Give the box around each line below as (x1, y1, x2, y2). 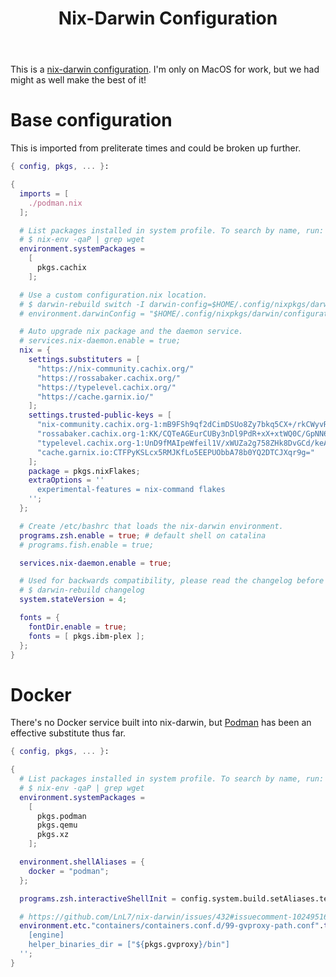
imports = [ (19, 188, 70, 199)
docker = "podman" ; (28, 866, 110, 876)
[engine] (28, 930, 65, 941)
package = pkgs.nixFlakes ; (28, 466, 141, 476)
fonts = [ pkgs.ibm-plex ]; (28, 631, 145, 641)
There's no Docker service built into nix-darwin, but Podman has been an (10, 717, 312, 729)
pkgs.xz (36, 830, 70, 840)
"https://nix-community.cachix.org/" (36, 363, 195, 374)
